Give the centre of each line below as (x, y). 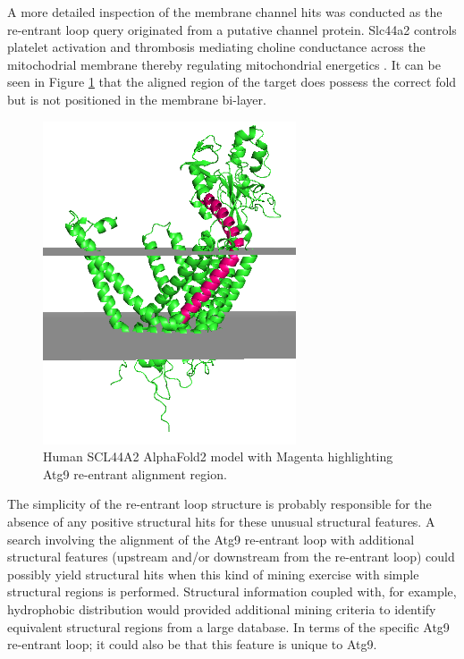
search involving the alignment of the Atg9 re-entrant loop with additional (211, 539)
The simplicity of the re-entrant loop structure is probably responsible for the (219, 504)
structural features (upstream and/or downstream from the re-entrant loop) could (231, 557)
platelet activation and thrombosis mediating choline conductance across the (216, 47)
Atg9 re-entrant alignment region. (135, 473)
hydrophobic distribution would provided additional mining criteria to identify (222, 609)
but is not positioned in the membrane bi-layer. (137, 99)
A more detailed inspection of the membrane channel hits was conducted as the (225, 12)
